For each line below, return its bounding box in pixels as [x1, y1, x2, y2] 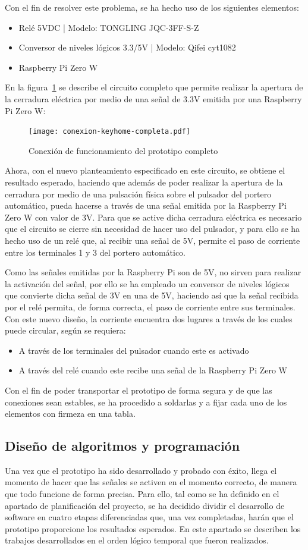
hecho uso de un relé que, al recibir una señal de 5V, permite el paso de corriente [5, 234, 300, 246]
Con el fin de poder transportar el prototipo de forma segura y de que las [5, 384, 272, 396]
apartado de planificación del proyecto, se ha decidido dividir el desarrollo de [5, 499, 285, 511]
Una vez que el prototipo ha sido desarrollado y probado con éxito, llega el [5, 464, 277, 476]
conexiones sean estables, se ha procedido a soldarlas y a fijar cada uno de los [5, 395, 287, 408]
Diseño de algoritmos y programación [5, 436, 240, 455]
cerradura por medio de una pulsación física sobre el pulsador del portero [5, 187, 272, 200]
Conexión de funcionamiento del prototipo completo [29, 144, 218, 156]
